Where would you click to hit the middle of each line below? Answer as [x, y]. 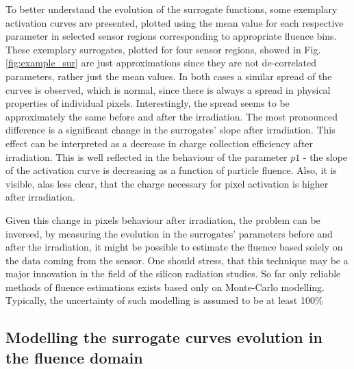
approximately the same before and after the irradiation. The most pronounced [172, 116]
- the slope [325, 156]
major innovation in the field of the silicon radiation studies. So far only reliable [173, 273]
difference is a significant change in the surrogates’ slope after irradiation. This [170, 130]
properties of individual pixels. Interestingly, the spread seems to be [148, 103]
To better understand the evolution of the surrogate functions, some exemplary [172, 9]
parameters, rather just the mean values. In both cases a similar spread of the [169, 76]
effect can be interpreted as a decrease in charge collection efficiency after [160, 143]
